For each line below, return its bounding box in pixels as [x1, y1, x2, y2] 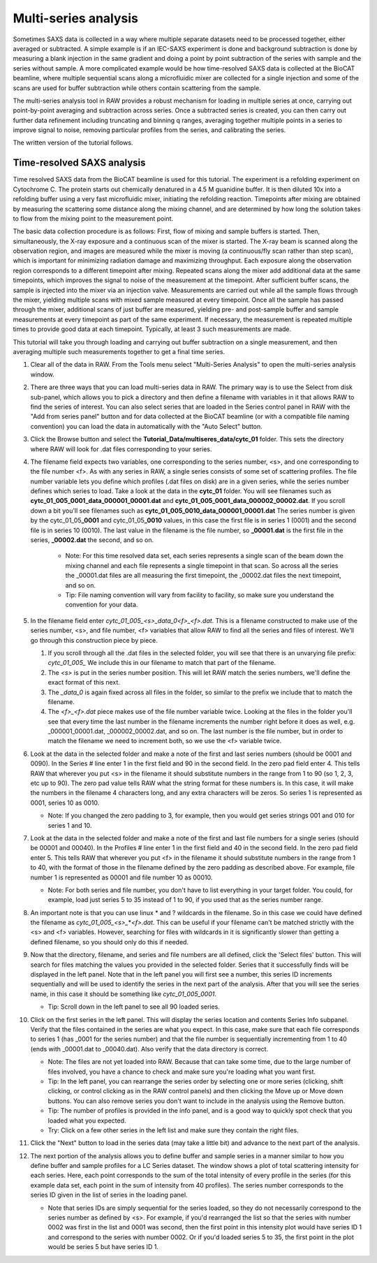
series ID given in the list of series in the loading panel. [30, 1191, 188, 1199]
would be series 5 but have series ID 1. [47, 1243, 158, 1251]
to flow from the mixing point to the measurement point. [13, 214, 174, 223]
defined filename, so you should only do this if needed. [30, 937, 188, 946]
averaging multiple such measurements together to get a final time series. [13, 348, 226, 356]
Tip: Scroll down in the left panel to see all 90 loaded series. [47, 1002, 220, 1011]
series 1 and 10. [47, 821, 92, 829]
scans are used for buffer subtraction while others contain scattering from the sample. [13, 84, 261, 92]
